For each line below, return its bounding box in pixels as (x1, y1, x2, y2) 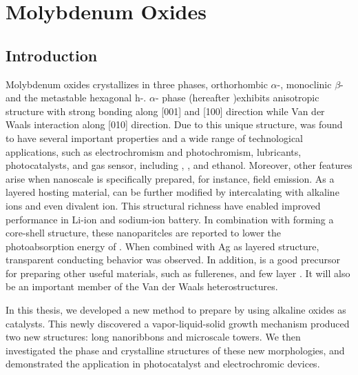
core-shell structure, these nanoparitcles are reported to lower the (6, 225, 281, 240)
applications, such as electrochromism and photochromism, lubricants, (6, 144, 302, 159)
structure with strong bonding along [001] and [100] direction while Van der (6, 103, 325, 118)
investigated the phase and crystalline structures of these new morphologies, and (6, 343, 345, 357)
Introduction (6, 44, 98, 65)
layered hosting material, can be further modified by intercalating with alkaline (6, 185, 339, 199)
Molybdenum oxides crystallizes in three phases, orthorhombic (6, 77, 268, 91)
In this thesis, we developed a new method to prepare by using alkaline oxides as (6, 303, 346, 317)
